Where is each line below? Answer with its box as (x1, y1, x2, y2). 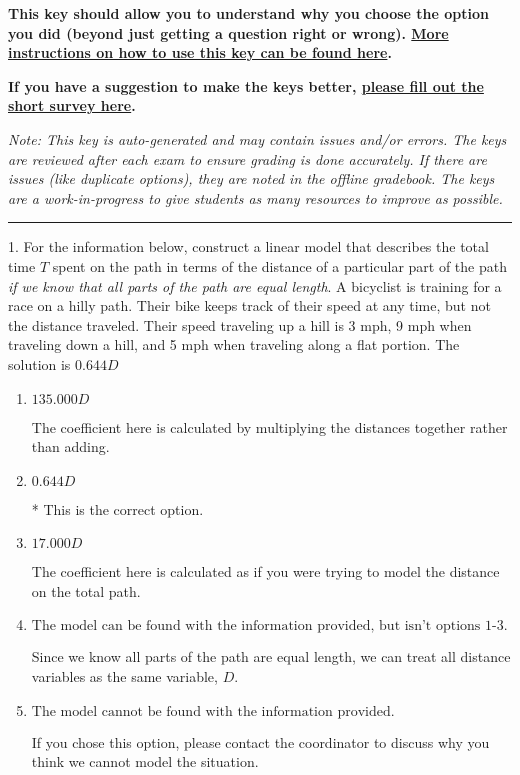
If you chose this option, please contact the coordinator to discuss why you (31, 731, 490, 752)
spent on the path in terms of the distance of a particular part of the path (52, 255, 507, 276)
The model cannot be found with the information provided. (31, 704, 395, 719)
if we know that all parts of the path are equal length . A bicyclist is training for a (8, 275, 502, 296)
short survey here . (8, 95, 136, 116)
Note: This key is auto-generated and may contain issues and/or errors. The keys (8, 128, 507, 149)
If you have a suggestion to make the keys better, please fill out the (8, 75, 484, 96)
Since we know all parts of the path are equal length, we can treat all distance (31, 646, 511, 667)
